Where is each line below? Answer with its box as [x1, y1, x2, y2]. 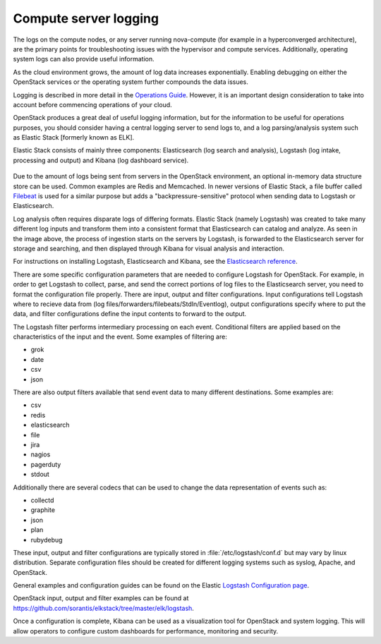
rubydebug [30, 535, 63, 544]
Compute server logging [13, 11, 159, 26]
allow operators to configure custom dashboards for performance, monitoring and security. [13, 626, 279, 635]
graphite [30, 506, 56, 514]
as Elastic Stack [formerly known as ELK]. [13, 133, 135, 142]
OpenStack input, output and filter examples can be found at [13, 594, 189, 602]
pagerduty [30, 460, 61, 468]
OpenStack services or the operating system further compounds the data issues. [13, 78, 248, 86]
